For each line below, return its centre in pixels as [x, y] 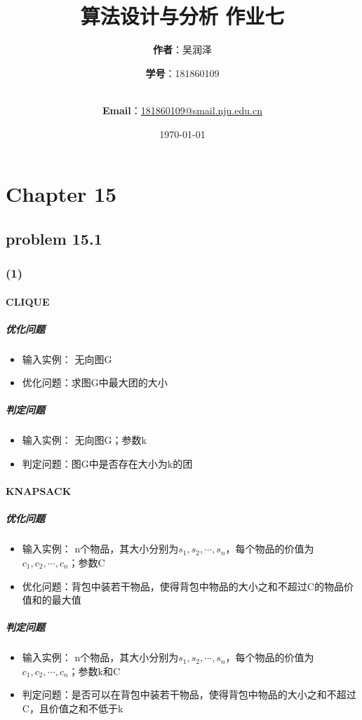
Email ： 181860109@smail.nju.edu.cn [182, 110]
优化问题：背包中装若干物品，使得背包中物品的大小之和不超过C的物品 [183, 586]
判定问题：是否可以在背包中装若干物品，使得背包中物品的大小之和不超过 [189, 694]
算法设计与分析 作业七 [182, 16]
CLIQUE [28, 301]
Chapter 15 [61, 194]
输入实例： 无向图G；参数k [84, 440]
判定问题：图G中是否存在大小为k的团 [107, 463]
